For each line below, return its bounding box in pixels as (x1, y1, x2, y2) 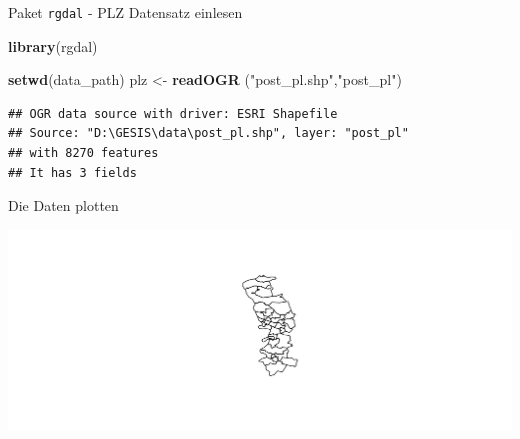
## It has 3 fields (8, 165, 137, 180)
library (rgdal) (8, 35, 98, 56)
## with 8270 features (8, 146, 159, 161)
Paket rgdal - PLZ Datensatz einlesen (8, 2, 243, 22)
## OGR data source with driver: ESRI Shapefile (8, 106, 338, 121)
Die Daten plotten (8, 195, 119, 216)
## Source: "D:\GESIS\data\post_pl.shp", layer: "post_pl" (8, 126, 409, 141)
